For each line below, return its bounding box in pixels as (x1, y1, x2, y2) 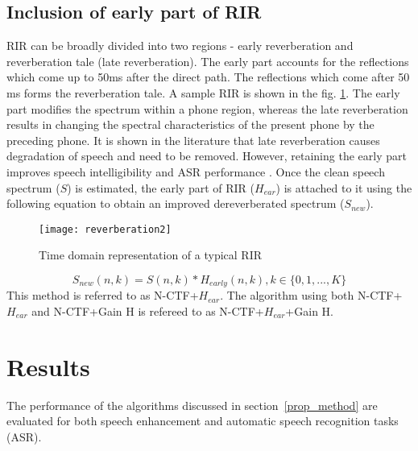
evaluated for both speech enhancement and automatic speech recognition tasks (6, 412, 399, 429)
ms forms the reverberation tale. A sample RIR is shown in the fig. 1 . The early (6, 84, 400, 101)
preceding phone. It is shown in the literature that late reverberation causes (6, 131, 380, 148)
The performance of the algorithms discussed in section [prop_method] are (6, 396, 378, 413)
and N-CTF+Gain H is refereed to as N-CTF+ (31, 303, 264, 320)
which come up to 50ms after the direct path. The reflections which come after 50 (6, 68, 410, 85)
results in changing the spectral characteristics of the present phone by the (6, 116, 375, 133)
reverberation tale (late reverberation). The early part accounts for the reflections (6, 52, 409, 69)
